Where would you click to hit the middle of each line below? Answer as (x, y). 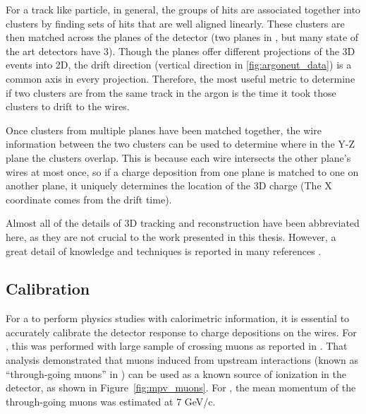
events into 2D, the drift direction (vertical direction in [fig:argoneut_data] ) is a (179, 65)
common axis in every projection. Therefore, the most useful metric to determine (181, 78)
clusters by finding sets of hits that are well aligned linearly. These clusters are (175, 23)
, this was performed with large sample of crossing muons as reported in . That (177, 346)
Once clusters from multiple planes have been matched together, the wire (164, 130)
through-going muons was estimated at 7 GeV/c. (111, 401)
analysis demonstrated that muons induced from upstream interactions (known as (182, 360)
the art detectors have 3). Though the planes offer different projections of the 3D (181, 51)
